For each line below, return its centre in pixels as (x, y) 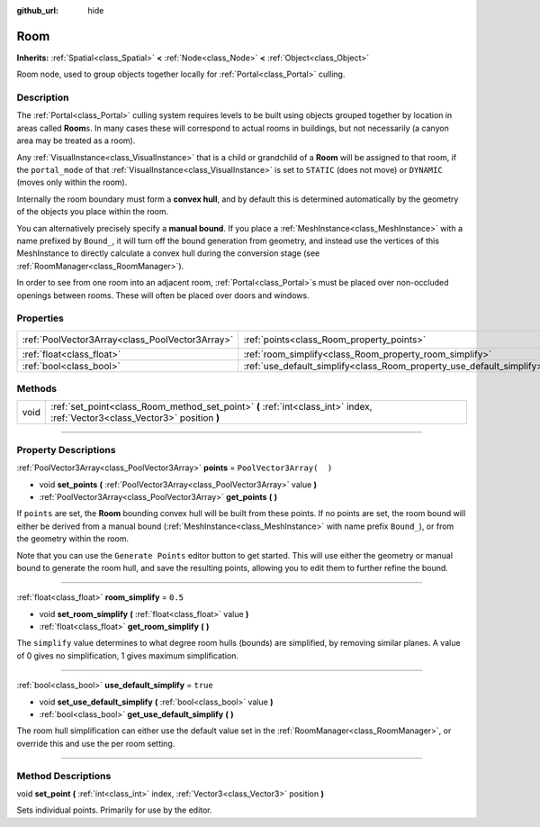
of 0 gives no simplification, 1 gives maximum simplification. (127, 655)
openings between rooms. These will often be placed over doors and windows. (163, 295)
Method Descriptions (64, 776)
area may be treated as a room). (76, 141)
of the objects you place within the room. (93, 212)
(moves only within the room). (72, 182)
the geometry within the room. (73, 539)
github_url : (37, 10)
